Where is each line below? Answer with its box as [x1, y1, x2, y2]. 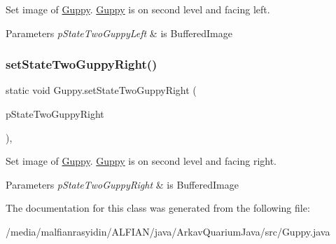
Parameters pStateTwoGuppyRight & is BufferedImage [6, 177, 239, 191]
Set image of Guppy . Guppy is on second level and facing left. [6, 2, 270, 16]
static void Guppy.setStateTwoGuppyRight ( [6, 83, 197, 97]
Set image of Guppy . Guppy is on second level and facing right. [6, 154, 277, 168]
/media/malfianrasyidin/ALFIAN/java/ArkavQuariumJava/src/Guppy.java [6, 224, 330, 238]
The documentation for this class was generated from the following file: [6, 201, 310, 215]
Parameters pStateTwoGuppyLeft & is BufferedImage [6, 25, 232, 40]
